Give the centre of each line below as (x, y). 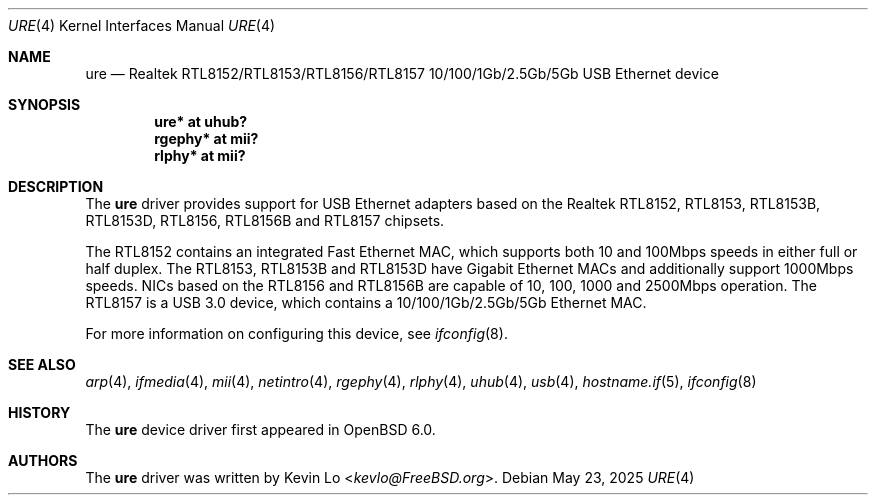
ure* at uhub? (201, 121)
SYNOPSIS (44, 104)
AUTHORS (43, 460)
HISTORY (39, 412)
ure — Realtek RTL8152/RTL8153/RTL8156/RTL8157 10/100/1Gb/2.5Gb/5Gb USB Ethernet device (402, 73)
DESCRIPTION (56, 186)
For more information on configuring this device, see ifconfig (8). (296, 333)
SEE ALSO (42, 364)
